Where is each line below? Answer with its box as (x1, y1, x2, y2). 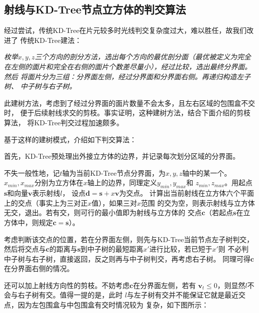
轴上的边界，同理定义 (87, 177, 157, 188)
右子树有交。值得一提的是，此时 (17, 290, 123, 300)
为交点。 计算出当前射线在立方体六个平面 (119, 188, 254, 198)
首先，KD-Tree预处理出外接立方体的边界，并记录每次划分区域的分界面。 (4, 151, 240, 161)
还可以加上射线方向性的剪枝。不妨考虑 (4, 280, 129, 290)
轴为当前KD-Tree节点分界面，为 (62, 167, 166, 178)
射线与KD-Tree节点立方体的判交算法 (4, 1, 186, 17)
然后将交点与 (4, 244, 46, 254)
